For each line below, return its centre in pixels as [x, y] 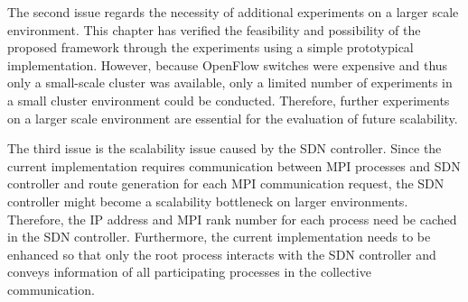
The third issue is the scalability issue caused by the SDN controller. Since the [225, 148]
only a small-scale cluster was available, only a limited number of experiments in [230, 82]
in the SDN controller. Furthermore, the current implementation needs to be [219, 237]
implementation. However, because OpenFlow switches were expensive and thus [228, 64]
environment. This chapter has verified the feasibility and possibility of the [214, 29]
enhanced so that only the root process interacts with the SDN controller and [222, 254]
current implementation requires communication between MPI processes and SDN [234, 165]
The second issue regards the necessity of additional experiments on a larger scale [233, 12]
